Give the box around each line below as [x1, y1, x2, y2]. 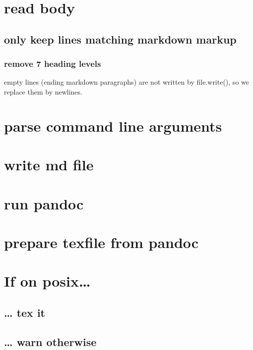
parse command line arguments [4, 115, 222, 136]
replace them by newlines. [4, 86, 82, 97]
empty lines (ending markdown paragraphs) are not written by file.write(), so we [4, 77, 249, 87]
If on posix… [4, 271, 91, 291]
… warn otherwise [4, 334, 97, 349]
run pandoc [4, 193, 84, 213]
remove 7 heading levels [4, 57, 101, 70]
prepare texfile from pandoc [4, 232, 199, 252]
